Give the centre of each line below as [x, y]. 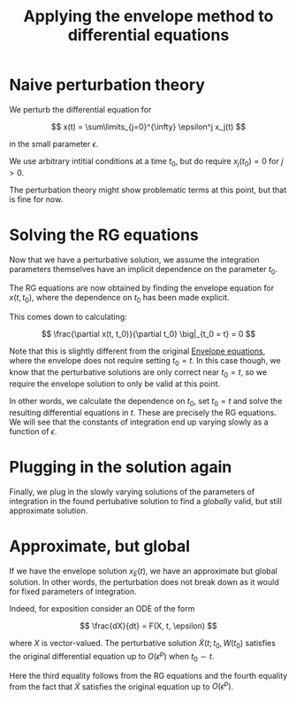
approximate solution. [49, 510]
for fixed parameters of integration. [73, 592]
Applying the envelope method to [148, 16]
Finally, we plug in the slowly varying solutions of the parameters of [132, 491]
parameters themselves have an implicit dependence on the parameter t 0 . [144, 270]
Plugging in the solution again [121, 467]
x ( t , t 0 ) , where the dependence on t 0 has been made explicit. [119, 299]
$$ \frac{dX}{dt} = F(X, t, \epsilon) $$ [148, 626]
